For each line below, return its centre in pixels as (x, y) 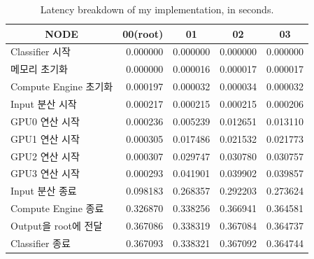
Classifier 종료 (41, 243)
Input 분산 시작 (44, 103)
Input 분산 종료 (44, 191)
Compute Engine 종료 (57, 208)
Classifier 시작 (41, 51)
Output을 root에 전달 (57, 225)
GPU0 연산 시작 (45, 121)
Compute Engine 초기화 (62, 86)
